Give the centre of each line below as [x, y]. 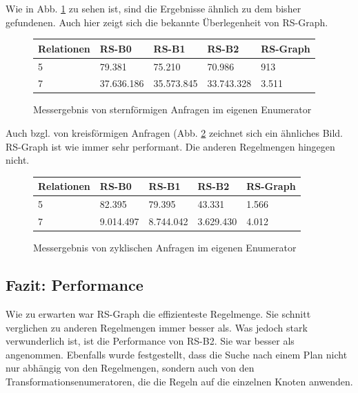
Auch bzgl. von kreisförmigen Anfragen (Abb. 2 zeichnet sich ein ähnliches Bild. [175, 133]
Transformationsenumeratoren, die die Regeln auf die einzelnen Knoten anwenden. [179, 381]
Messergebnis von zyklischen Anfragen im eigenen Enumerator [165, 248]
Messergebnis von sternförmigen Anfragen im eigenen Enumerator [172, 109]
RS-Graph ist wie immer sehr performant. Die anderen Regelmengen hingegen [170, 146]
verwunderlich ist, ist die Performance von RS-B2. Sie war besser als [150, 341]
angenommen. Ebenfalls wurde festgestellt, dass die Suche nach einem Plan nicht [177, 354]
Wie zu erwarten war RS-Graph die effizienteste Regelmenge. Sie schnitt [158, 313]
